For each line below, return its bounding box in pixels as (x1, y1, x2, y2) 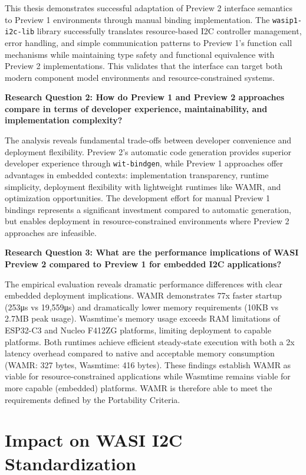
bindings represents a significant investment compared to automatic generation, (5, 203, 291, 215)
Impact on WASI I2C (5, 428, 183, 452)
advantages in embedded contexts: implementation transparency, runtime (5, 168, 269, 181)
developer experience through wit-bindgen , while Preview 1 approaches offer (5, 157, 284, 169)
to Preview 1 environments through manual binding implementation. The (5, 13, 270, 25)
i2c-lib (5, 28, 35, 37)
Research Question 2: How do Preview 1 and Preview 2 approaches (5, 91, 285, 103)
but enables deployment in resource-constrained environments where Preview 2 (5, 215, 289, 227)
